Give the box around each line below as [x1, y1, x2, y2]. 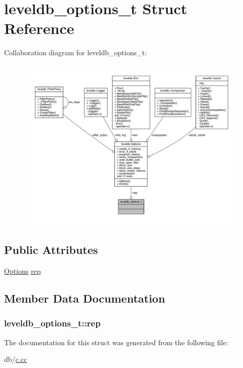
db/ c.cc [4, 354, 27, 364]
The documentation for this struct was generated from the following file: [4, 337, 228, 347]
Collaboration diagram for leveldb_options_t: [4, 47, 147, 58]
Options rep [4, 266, 41, 276]
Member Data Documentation [4, 290, 166, 306]
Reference [4, 18, 74, 39]
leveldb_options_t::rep [4, 317, 101, 329]
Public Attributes [4, 242, 98, 257]
